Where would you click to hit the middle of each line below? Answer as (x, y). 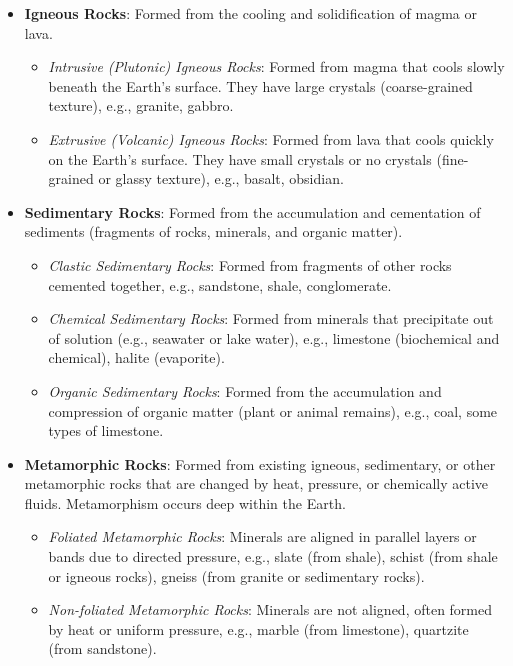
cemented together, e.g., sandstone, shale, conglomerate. (220, 284)
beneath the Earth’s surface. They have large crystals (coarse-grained (260, 85)
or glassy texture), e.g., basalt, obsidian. (221, 178)
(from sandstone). (102, 648)
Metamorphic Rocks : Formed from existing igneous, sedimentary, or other (260, 463)
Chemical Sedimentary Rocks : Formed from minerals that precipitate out (271, 318)
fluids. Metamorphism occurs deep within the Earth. (185, 502)
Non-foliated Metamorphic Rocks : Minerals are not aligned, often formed (270, 609)
